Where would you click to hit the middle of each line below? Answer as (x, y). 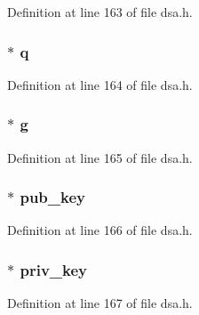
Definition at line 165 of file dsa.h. (100, 157)
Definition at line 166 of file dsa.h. (100, 230)
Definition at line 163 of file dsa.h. (100, 12)
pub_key (52, 197)
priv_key (53, 269)
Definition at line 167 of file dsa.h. (100, 303)
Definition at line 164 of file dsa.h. (100, 84)
